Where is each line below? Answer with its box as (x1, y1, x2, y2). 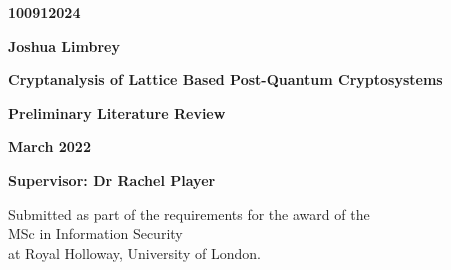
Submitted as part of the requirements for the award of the (8, 203, 370, 224)
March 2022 (8, 136, 91, 157)
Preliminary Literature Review (8, 102, 226, 123)
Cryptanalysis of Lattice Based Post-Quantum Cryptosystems (8, 69, 443, 90)
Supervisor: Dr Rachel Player (8, 169, 216, 190)
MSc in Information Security (8, 223, 183, 244)
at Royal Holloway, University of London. (8, 242, 261, 263)
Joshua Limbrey (8, 35, 120, 56)
